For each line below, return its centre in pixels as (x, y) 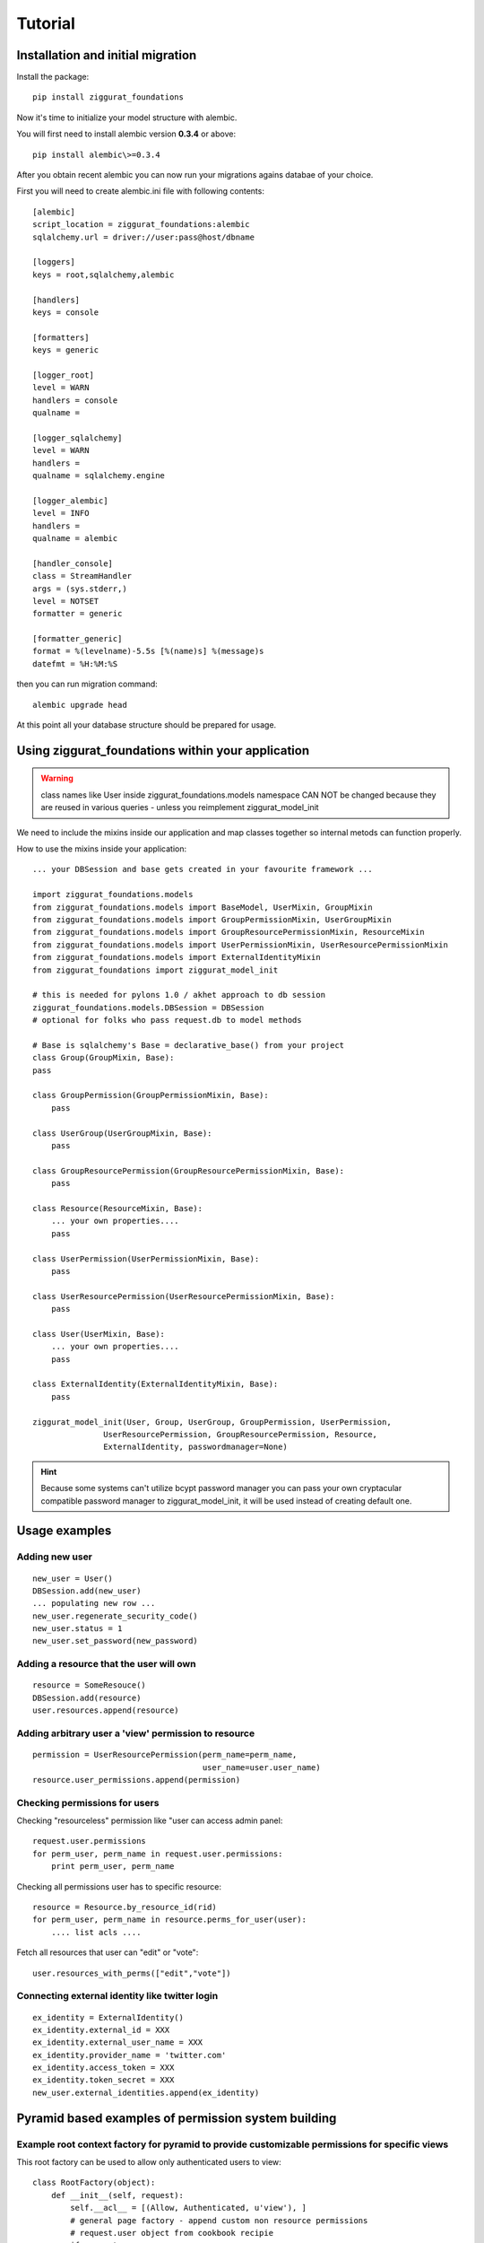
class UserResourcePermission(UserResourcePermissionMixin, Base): (184, 1296)
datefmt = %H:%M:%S (75, 663)
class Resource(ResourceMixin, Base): (118, 1208)
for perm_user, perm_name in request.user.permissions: (158, 1854)
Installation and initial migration (107, 55)
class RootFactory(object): (94, 2183)
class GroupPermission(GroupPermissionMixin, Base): (151, 1095)
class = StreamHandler (82, 576)
